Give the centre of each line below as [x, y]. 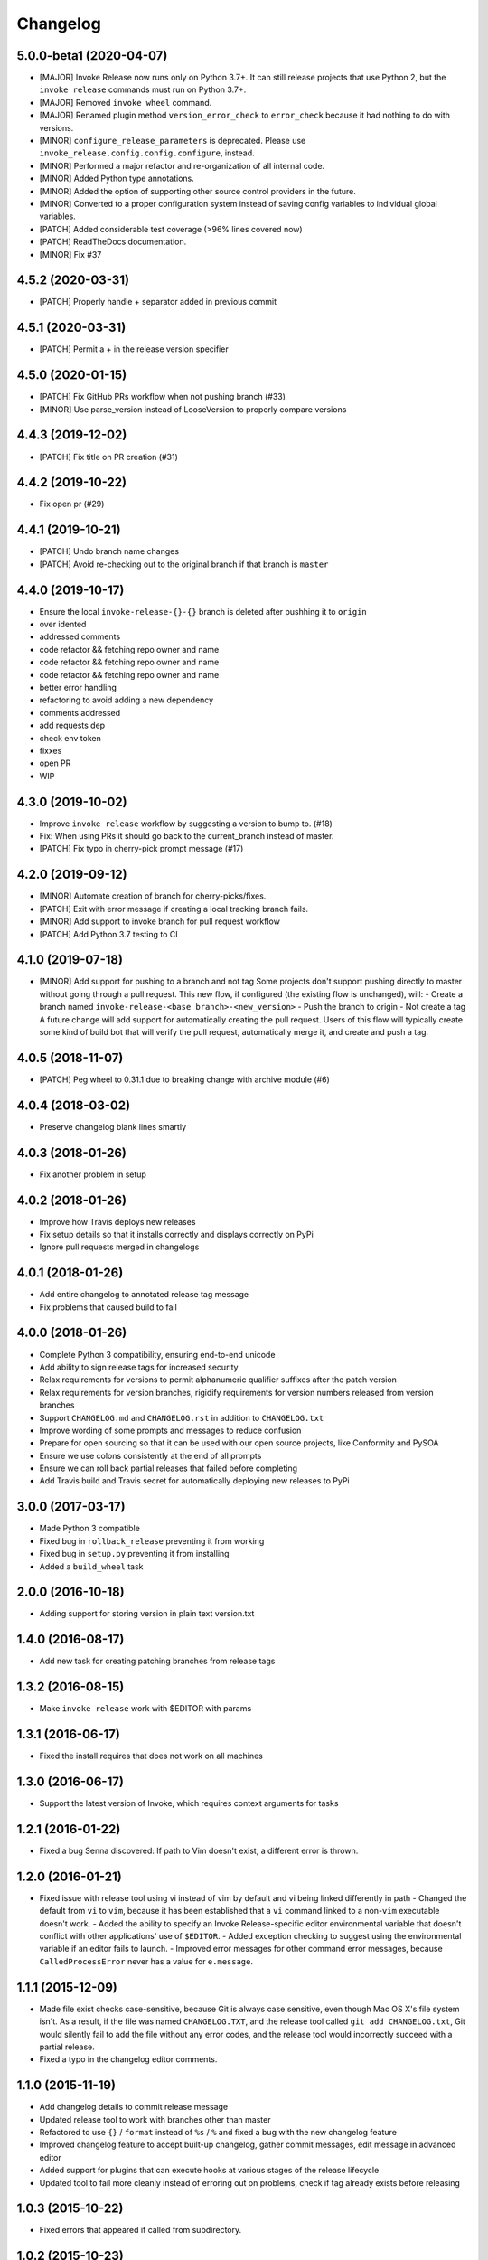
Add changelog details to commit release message [134, 2107]
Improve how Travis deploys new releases [117, 1221]
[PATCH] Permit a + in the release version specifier [134, 349]
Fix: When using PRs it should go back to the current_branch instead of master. [187, 836]
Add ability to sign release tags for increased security [139, 1367]
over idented [63, 625]
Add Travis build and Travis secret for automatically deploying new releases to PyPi [194, 1481]
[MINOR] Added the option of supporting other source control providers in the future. [198, 191]
